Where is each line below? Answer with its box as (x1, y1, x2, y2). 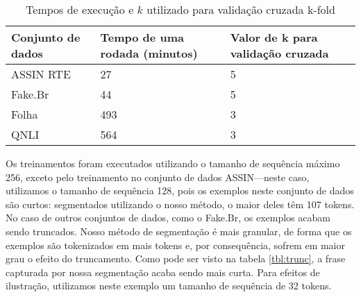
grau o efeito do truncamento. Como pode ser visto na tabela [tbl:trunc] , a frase (6, 251, 346, 266)
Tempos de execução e (26, 1, 134, 17)
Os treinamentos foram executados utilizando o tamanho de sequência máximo (6, 156, 340, 170)
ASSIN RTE (11, 66, 71, 82)
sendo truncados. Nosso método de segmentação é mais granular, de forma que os (6, 223, 352, 238)
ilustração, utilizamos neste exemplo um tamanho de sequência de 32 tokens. (6, 278, 332, 293)
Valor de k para (230, 29, 318, 45)
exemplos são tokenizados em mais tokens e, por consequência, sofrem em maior (6, 237, 346, 252)
